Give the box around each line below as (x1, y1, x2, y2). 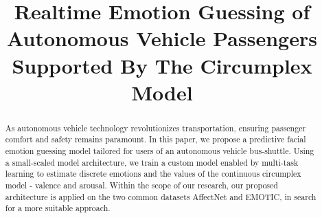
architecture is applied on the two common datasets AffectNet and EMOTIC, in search (5, 190, 317, 202)
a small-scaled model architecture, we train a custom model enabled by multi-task (5, 156, 299, 168)
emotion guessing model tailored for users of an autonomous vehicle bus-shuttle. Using (5, 145, 314, 157)
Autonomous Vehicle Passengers (7, 24, 317, 52)
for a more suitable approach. (5, 202, 111, 214)
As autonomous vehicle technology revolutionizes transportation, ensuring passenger (5, 122, 306, 133)
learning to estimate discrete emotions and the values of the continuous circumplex (5, 168, 301, 179)
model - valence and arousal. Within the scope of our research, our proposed (5, 179, 278, 191)
